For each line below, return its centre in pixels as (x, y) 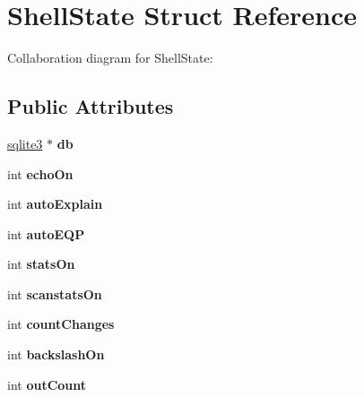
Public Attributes (91, 106)
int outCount (47, 384)
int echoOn (40, 173)
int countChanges (61, 324)
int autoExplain (55, 204)
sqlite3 (25, 143)
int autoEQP (46, 233)
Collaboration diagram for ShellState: (110, 58)
